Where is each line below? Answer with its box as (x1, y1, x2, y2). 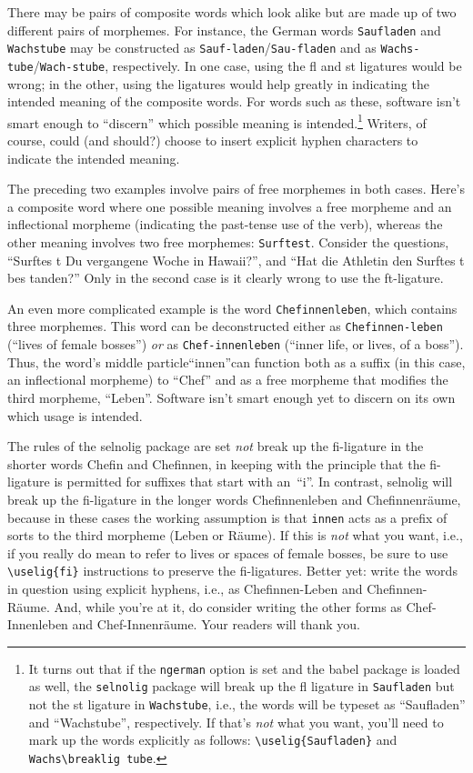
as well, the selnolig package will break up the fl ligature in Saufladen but (28, 677, 455, 696)
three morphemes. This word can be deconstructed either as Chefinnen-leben (7, 316, 443, 336)
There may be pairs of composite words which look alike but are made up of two (7, 3, 457, 21)
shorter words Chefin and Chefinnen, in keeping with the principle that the (7, 454, 426, 473)
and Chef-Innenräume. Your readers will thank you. (72, 615, 361, 634)
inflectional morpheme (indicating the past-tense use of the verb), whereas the (7, 215, 443, 234)
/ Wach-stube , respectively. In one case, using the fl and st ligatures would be (33, 55, 462, 75)
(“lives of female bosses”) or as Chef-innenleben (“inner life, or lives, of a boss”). (7, 335, 464, 354)
